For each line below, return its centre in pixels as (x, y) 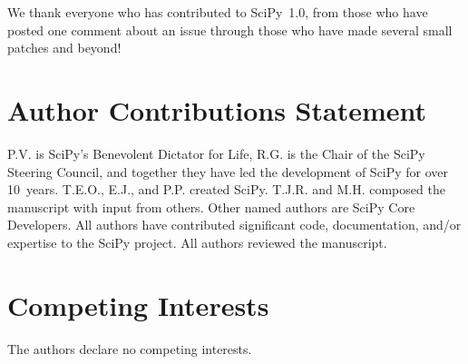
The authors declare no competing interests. (130, 348)
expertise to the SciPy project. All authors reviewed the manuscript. (197, 242)
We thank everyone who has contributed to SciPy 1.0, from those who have (218, 12)
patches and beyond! (64, 48)
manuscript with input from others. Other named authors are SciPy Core (211, 207)
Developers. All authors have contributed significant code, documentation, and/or (234, 225)
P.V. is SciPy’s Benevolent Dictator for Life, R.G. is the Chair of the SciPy (216, 153)
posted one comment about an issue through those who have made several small (230, 30)
